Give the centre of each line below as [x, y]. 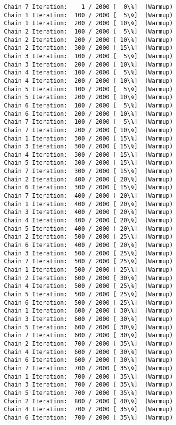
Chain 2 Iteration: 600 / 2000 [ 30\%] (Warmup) [88, 278]
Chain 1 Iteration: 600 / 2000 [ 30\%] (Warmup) [88, 311]
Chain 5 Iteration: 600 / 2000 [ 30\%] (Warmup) [88, 327]
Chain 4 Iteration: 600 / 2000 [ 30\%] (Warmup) [88, 352]
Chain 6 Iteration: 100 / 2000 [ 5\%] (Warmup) [88, 105]
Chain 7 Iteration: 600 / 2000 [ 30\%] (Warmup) [88, 336]
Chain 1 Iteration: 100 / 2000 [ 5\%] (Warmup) [88, 15]
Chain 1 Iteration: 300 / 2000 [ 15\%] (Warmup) [88, 138]
